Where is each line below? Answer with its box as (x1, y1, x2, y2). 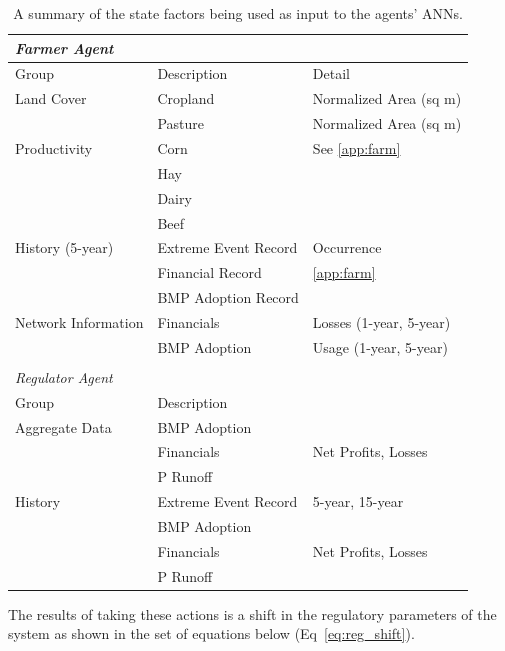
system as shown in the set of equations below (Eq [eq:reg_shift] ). (8, 623, 415, 644)
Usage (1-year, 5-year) (312, 336, 448, 357)
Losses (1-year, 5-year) (312, 311, 451, 332)
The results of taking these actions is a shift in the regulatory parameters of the (8, 603, 497, 624)
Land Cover (15, 88, 87, 109)
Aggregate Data (15, 416, 112, 437)
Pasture (157, 113, 205, 134)
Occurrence (312, 237, 382, 258)
